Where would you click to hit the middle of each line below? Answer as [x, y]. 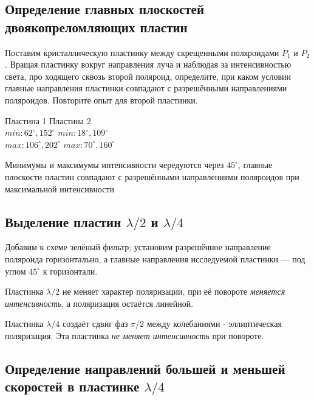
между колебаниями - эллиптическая [214, 324]
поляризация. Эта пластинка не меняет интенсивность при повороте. [135, 335]
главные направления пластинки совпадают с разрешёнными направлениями [146, 88]
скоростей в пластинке [72, 386]
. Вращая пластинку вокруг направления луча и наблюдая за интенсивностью [148, 64]
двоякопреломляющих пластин [96, 26]
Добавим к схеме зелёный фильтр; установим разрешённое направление [138, 247]
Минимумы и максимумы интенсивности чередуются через [114, 165]
